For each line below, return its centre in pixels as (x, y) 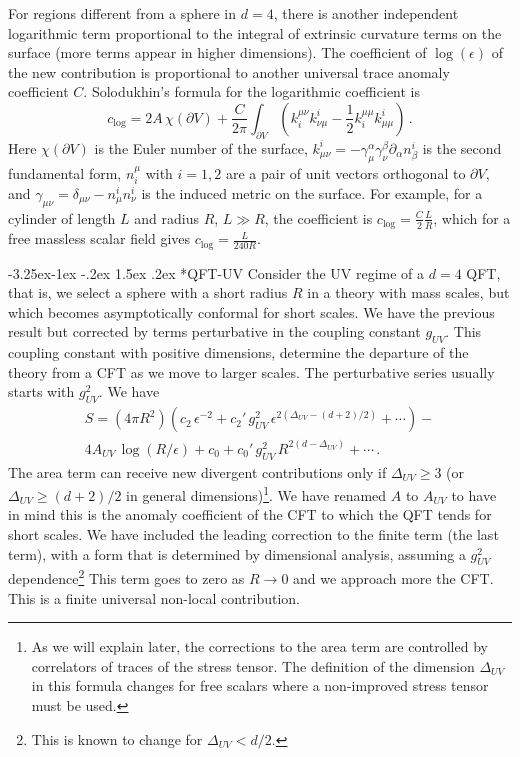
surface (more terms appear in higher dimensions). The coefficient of (217, 52)
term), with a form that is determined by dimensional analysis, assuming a (237, 553)
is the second (462, 147)
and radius (166, 217)
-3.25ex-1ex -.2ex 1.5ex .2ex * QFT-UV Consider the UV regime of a (216, 272)
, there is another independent (366, 13)
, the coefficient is (318, 217)
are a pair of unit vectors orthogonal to (345, 172)
